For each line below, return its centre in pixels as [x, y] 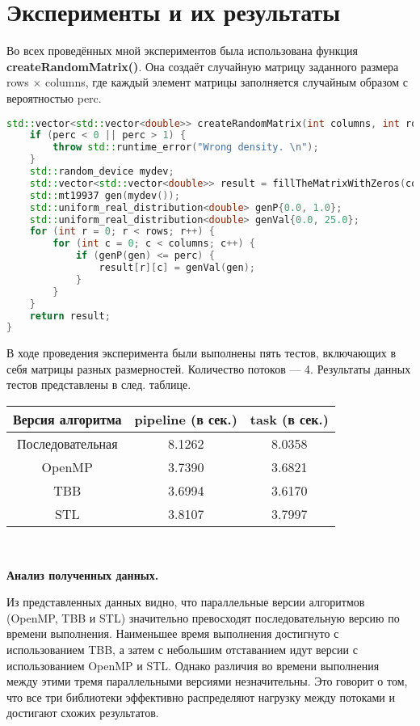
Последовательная [67, 444]
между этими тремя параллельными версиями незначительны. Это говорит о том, [207, 681]
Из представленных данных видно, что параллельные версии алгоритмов [186, 602]
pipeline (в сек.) [186, 420]
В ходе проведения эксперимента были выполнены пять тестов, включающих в [202, 353]
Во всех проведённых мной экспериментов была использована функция [182, 51]
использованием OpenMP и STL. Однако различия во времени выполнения [193, 665]
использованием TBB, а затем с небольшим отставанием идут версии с [182, 649]
